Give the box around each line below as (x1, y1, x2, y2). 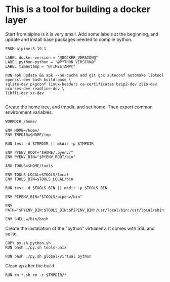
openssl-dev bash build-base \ (5, 77, 71, 82)
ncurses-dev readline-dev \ (5, 86, 65, 91)
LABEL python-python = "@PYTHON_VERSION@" (5, 59, 96, 64)
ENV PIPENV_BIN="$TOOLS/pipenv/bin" (5, 194, 82, 199)
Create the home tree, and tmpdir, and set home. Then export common (5, 104, 153, 110)
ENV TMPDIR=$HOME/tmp (5, 132, 51, 137)
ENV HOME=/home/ (5, 128, 39, 133)
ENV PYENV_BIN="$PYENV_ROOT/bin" (5, 154, 76, 159)
